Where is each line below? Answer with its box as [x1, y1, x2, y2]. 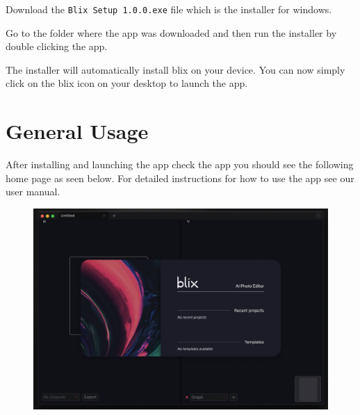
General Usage [6, 117, 149, 145]
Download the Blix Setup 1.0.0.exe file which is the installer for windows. [6, 2, 332, 16]
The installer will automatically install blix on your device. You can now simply [6, 62, 345, 76]
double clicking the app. [6, 39, 108, 54]
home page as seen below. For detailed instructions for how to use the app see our [6, 170, 354, 185]
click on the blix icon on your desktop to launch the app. [6, 76, 248, 90]
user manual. [6, 184, 60, 199]
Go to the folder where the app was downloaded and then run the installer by [6, 25, 337, 40]
